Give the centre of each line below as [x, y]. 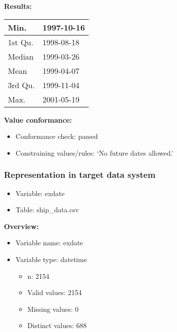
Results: [18, 6]
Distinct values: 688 [57, 325]
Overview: [21, 226]
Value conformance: [38, 119]
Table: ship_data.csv [47, 210]
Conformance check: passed [57, 136]
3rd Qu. [21, 85]
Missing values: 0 [53, 309]
